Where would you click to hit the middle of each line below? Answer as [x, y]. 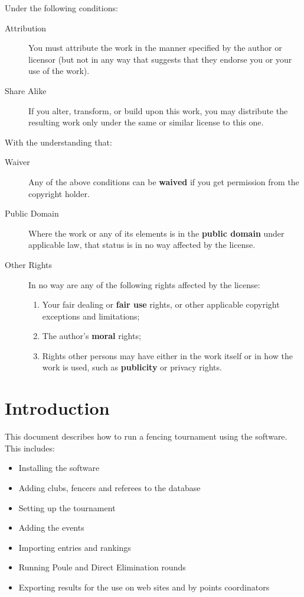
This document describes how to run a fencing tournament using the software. [146, 436]
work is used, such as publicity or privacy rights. [132, 367]
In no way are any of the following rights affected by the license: [144, 284]
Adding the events [51, 527]
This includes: [30, 448]
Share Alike [26, 90]
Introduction [57, 408]
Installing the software [59, 468]
